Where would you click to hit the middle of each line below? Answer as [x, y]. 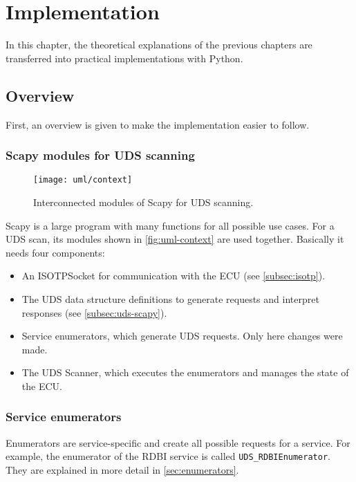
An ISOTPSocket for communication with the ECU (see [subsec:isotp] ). [174, 276]
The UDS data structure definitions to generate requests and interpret [170, 298]
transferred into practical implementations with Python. [124, 58]
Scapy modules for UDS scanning [100, 155]
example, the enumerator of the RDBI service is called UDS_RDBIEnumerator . [168, 456]
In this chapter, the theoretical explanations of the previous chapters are [159, 45]
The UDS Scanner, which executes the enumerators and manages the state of [185, 372]
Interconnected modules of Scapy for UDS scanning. [143, 202]
